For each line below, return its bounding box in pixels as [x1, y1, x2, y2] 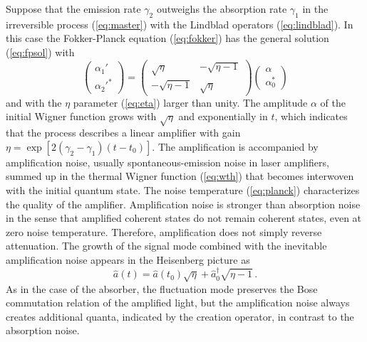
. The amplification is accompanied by [152, 139, 319, 154]
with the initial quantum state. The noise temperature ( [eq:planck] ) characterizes [6, 182, 360, 197]
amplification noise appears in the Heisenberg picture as [6, 252, 250, 267]
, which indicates [274, 109, 348, 124]
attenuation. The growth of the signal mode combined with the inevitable [6, 238, 327, 253]
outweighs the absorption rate [156, 1, 287, 16]
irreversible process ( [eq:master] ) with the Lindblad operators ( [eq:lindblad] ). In [6, 16, 353, 31]
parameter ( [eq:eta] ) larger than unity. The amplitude [73, 95, 308, 109]
